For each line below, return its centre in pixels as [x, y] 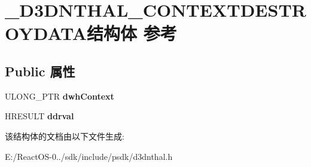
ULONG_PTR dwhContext [60, 96]
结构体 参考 [132, 33]
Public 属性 [40, 71]
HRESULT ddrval [39, 116]
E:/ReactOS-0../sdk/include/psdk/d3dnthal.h [89, 156]
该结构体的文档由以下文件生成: [65, 136]
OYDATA [46, 33]
